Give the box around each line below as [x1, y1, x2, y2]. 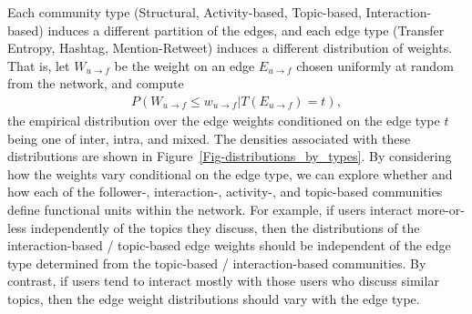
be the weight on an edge [114, 56, 255, 75]
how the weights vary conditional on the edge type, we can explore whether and [7, 164, 453, 183]
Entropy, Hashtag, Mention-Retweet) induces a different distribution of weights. [7, 38, 453, 57]
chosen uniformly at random [296, 56, 454, 75]
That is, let [7, 56, 70, 75]
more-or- [416, 199, 465, 218]
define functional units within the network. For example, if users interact [7, 199, 414, 218]
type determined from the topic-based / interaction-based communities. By [7, 253, 426, 272]
